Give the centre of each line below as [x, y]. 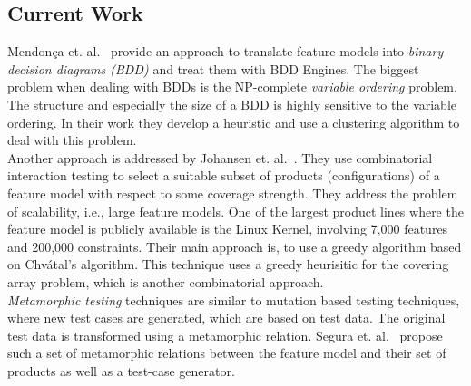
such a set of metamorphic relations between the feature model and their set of [227, 353]
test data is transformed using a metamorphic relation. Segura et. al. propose [225, 335]
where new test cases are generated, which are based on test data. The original [226, 318]
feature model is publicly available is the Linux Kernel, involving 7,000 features [228, 229]
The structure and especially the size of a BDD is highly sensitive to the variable [232, 104]
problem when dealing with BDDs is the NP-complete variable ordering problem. [232, 87]
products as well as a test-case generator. [121, 370]
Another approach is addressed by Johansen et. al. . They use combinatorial [220, 157]
